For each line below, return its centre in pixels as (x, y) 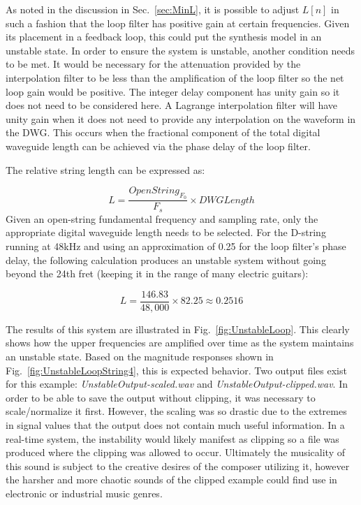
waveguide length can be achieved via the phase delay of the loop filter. (158, 146)
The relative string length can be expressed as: (105, 169)
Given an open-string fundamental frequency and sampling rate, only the (162, 218)
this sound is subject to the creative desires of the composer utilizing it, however (178, 466)
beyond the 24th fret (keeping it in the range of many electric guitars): (157, 273)
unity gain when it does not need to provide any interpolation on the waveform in (181, 118)
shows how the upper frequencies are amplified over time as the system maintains (180, 343)
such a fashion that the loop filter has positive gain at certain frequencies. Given (178, 23)
